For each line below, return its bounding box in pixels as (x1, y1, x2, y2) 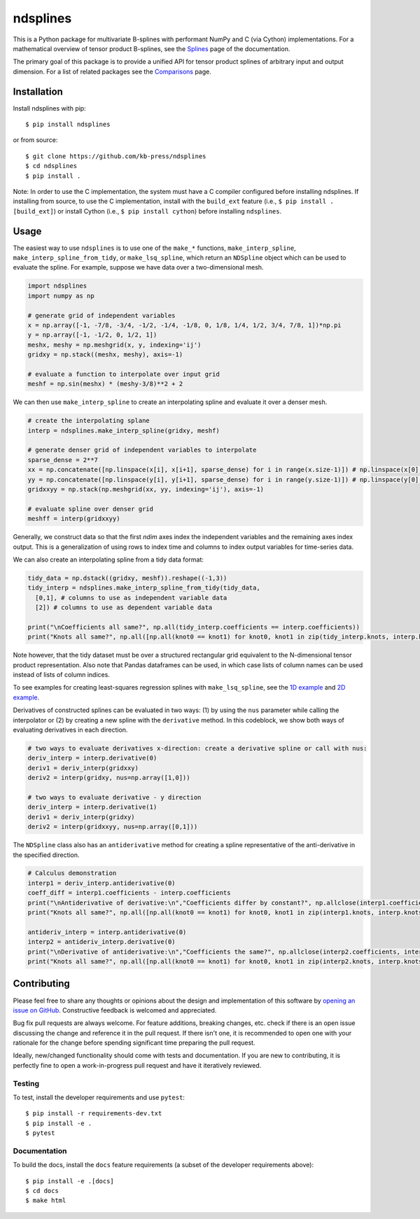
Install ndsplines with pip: (13, 104, 87, 112)
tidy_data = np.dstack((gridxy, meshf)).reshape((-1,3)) (27, 574, 227, 582)
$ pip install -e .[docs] (25, 1177, 115, 1185)
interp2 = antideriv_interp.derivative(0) (27, 938, 176, 946)
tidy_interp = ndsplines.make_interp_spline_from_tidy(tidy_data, (27, 584, 260, 592)
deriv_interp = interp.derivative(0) (27, 754, 157, 762)
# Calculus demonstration (27, 869, 117, 877)
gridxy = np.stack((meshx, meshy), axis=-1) (27, 351, 183, 358)
